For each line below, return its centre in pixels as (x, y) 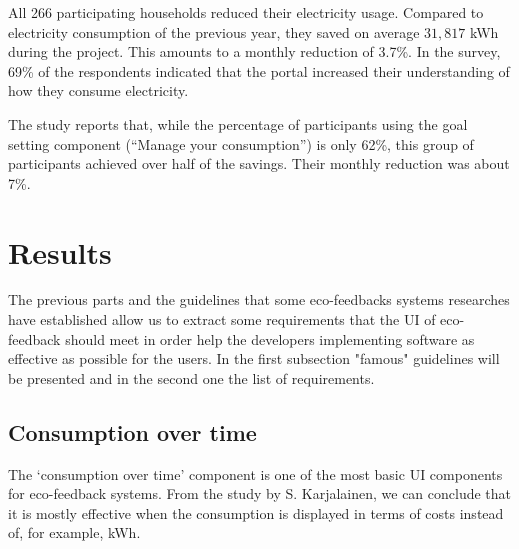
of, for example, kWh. (74, 532)
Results (60, 251)
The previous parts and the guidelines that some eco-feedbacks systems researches (259, 299)
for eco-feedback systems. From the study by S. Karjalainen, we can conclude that (260, 493)
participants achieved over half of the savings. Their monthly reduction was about (259, 163)
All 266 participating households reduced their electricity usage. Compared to (246, 12)
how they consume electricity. (98, 90)
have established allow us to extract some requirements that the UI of (222, 319)
